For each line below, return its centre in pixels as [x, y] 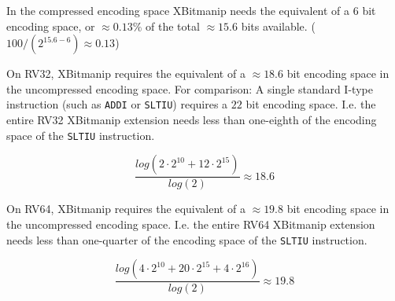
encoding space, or [51, 26]
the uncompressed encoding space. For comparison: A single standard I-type [190, 88]
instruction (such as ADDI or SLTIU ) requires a [117, 104]
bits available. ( [278, 26]
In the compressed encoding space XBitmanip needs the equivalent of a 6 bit [191, 10]
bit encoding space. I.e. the [311, 104]
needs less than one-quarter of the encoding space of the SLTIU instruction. [187, 239]
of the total [172, 26]
